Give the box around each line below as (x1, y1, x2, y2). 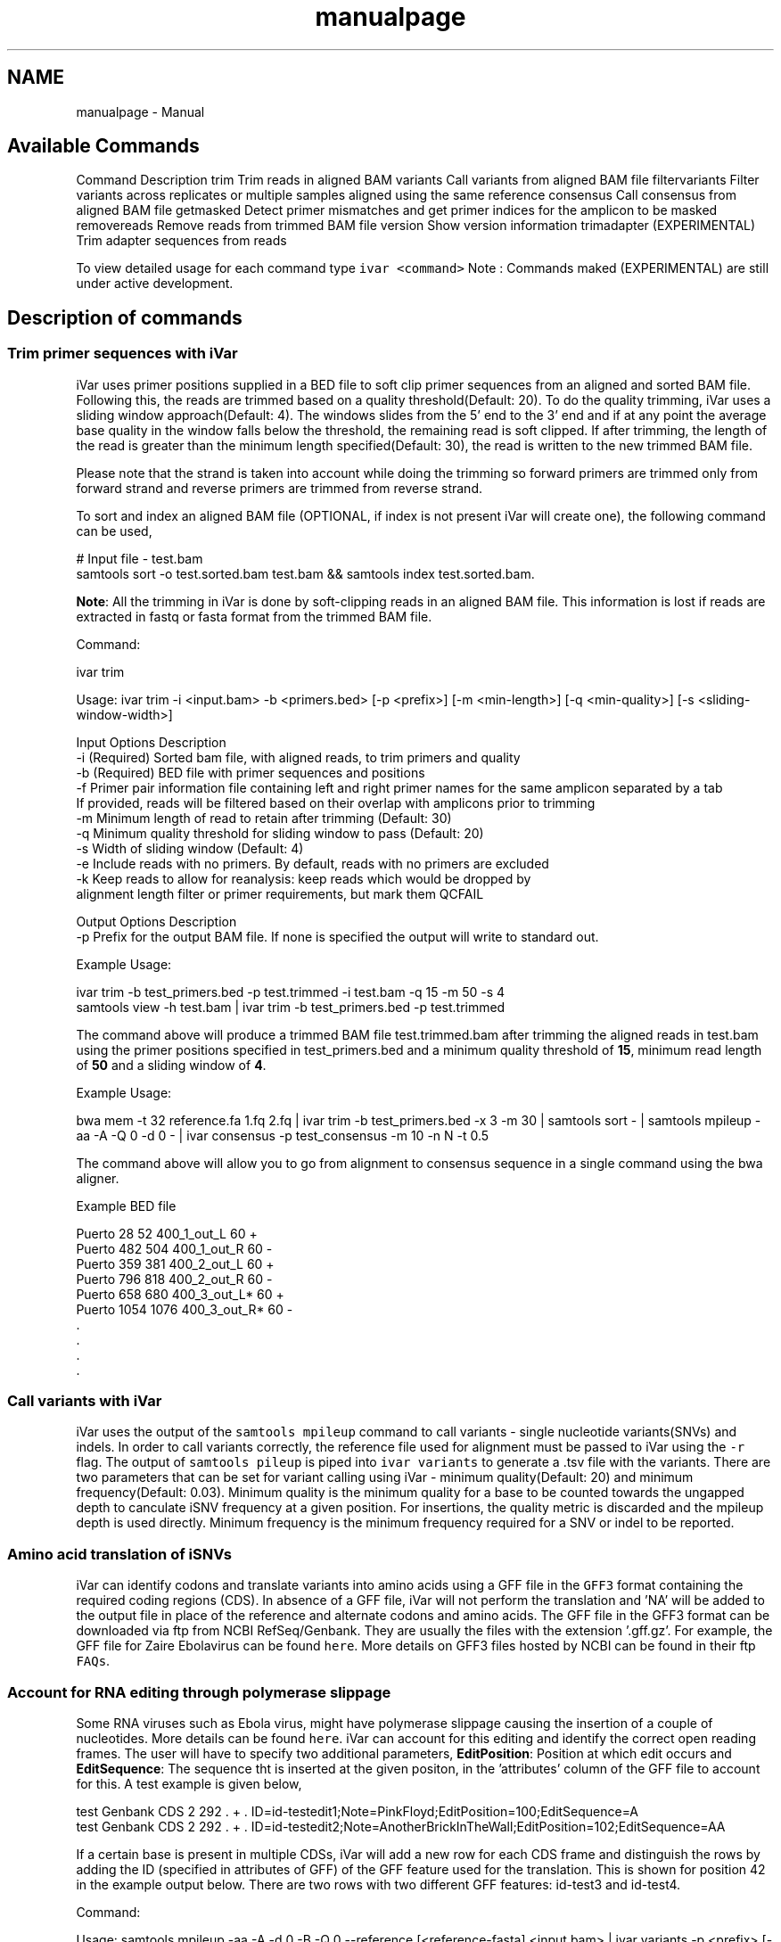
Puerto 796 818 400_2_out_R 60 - (76, 1271, 273, 1287)
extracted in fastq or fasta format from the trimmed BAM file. (76, 608, 432, 624)
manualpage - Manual (76, 103, 205, 119)
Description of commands (7, 306, 243, 329)
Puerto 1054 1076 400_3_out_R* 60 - (76, 1301, 293, 1317)
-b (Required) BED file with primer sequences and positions (76, 764, 425, 780)
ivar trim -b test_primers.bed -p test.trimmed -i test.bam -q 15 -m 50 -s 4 (76, 983, 506, 1000)
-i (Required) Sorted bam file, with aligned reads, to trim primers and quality (76, 749, 521, 765)
